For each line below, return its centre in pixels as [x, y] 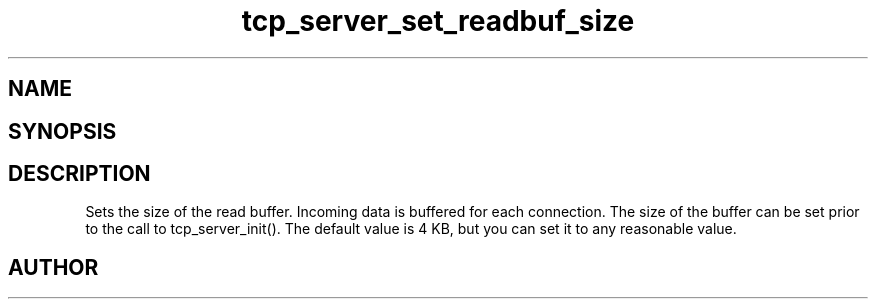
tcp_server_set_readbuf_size [438, 21]
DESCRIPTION [79, 174]
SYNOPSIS [62, 131]
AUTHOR [53, 267]
